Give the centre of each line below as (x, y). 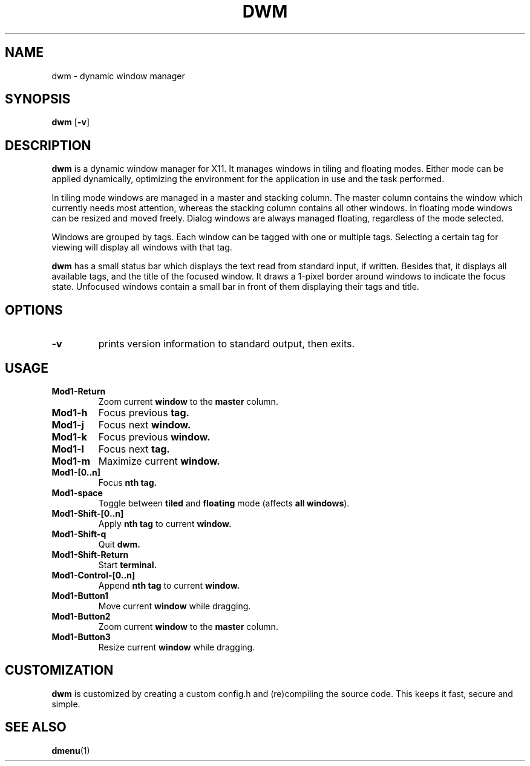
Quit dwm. (119, 544)
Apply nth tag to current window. (165, 523)
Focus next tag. (134, 449)
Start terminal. (128, 565)
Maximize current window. (159, 461)
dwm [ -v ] (71, 122)
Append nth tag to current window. (169, 585)
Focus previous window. (154, 437)
